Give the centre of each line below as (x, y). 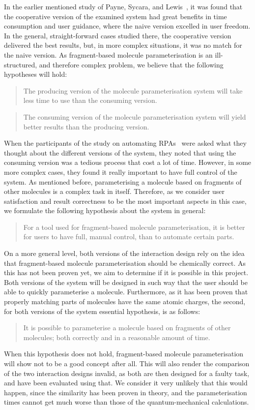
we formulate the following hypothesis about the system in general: (105, 210)
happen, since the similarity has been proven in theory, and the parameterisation (126, 392)
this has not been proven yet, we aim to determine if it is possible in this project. (126, 272)
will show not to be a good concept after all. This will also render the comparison (127, 363)
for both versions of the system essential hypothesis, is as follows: (102, 311)
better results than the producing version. (86, 126)
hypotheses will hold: (36, 74)
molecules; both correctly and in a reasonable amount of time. (117, 337)
